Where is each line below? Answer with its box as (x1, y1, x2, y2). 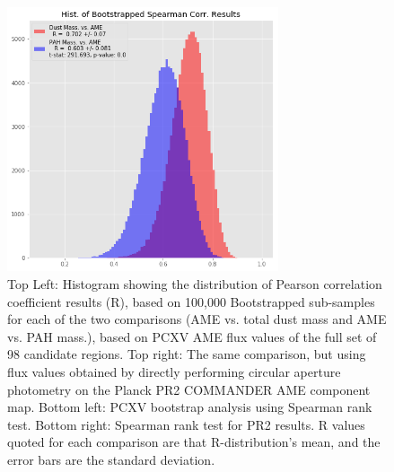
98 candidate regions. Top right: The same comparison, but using (7, 345, 366, 363)
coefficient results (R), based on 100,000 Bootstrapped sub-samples (7, 292, 375, 310)
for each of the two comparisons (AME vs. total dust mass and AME (7, 310, 387, 328)
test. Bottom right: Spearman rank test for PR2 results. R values (7, 415, 365, 433)
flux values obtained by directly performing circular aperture (7, 362, 341, 380)
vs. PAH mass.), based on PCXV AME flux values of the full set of (7, 327, 377, 345)
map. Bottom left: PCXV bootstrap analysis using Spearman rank (7, 398, 372, 416)
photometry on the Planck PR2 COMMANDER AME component (7, 380, 371, 398)
